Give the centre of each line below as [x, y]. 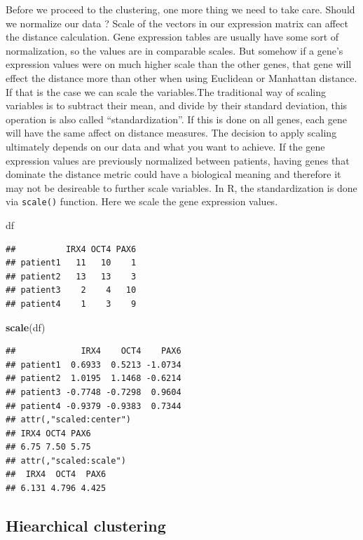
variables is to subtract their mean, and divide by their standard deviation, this [177, 105]
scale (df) [26, 327]
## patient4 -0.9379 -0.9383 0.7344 [94, 406]
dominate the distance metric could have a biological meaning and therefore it [173, 174]
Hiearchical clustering [86, 526]
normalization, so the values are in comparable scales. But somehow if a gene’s [174, 50]
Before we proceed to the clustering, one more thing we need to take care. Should [180, 9]
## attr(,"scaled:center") [68, 420]
